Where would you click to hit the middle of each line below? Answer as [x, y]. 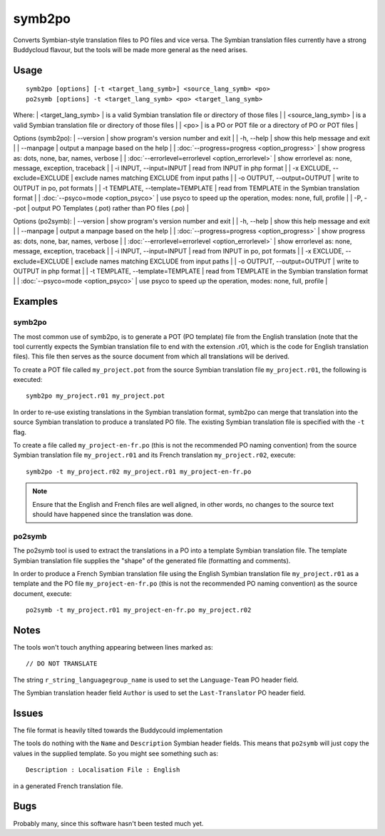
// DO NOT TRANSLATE [62, 664]
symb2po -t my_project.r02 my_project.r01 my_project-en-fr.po [139, 472]
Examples [36, 302]
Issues [28, 713]
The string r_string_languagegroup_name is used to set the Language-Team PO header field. [156, 680]
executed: [28, 380]
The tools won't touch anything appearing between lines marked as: [113, 647]
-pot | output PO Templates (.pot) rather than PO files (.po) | [101, 208]
